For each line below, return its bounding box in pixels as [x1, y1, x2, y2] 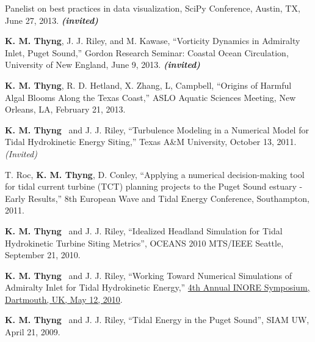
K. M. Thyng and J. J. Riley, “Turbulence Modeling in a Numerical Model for [5, 123, 309, 136]
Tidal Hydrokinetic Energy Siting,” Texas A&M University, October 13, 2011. [5, 135, 297, 148]
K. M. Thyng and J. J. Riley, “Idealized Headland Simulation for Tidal [5, 224, 283, 237]
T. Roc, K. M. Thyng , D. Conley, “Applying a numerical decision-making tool [5, 168, 305, 180]
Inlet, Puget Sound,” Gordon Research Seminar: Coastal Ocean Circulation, [5, 46, 289, 59]
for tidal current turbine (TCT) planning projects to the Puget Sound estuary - [5, 180, 303, 193]
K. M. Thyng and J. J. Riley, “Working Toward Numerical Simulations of [5, 269, 292, 281]
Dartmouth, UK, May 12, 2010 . [5, 292, 123, 305]
